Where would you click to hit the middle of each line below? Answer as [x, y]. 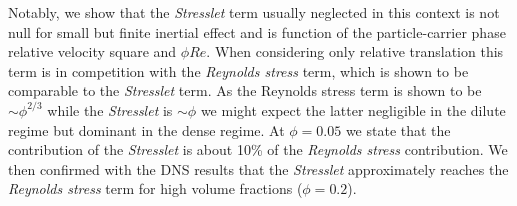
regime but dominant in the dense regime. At [146, 129]
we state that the [398, 129]
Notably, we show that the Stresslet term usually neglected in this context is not [254, 12]
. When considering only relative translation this [355, 51]
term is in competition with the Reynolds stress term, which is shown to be [238, 70]
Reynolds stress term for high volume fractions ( [155, 188]
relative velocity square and [92, 51]
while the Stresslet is [110, 109]
